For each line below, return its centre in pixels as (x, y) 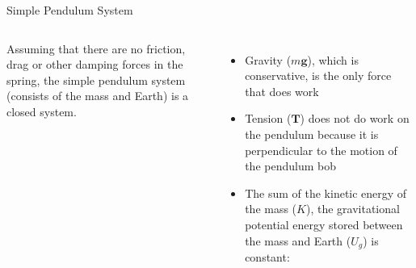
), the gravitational (353, 209)
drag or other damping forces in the (95, 64)
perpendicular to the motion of (321, 150)
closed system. (42, 111)
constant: (267, 256)
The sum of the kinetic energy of (326, 193)
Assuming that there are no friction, (96, 48)
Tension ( (268, 118)
